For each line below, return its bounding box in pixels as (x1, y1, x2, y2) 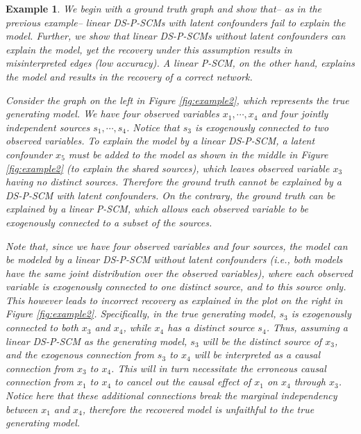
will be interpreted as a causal (194, 347, 321, 362)
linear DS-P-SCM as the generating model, (6, 333, 187, 348)
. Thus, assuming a (266, 320, 349, 335)
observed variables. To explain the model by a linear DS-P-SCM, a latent (6, 133, 315, 148)
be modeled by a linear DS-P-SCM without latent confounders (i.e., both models (6, 252, 343, 267)
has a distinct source (167, 320, 255, 335)
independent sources (6, 119, 90, 134)
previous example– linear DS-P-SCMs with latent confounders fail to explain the (6, 15, 346, 29)
